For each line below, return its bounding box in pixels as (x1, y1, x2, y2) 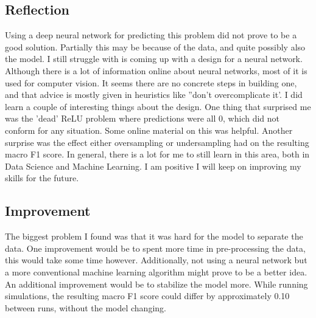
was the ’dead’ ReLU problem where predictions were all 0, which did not (5, 112, 280, 125)
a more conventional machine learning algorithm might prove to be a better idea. (5, 265, 307, 278)
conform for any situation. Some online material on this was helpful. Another (5, 123, 293, 136)
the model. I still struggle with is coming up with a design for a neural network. (5, 52, 303, 65)
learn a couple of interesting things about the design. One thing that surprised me (5, 100, 311, 112)
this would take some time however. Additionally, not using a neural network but (5, 254, 307, 266)
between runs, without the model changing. (5, 301, 166, 314)
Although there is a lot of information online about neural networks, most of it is (5, 64, 307, 77)
